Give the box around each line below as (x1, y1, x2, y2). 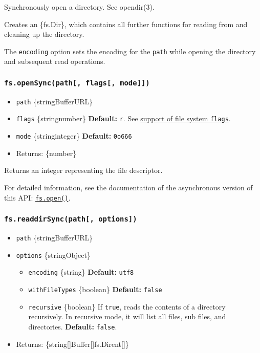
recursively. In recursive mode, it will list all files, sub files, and (28, 311, 226, 322)
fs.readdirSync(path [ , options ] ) (4, 215, 137, 224)
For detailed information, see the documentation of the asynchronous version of (4, 182, 253, 192)
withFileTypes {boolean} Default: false (28, 283, 162, 294)
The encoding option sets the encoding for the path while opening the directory (4, 46, 256, 56)
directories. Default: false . (28, 321, 117, 332)
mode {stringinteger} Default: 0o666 (16, 130, 132, 141)
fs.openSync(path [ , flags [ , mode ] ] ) (4, 78, 150, 87)
